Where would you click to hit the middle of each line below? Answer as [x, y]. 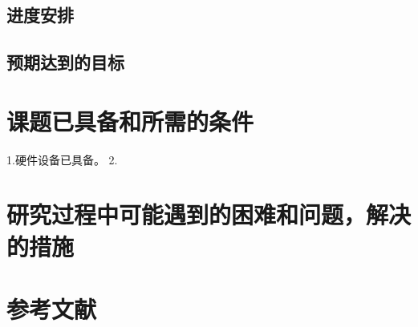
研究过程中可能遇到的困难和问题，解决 [209, 214]
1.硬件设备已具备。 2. [62, 159]
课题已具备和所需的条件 [130, 121]
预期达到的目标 [65, 62]
